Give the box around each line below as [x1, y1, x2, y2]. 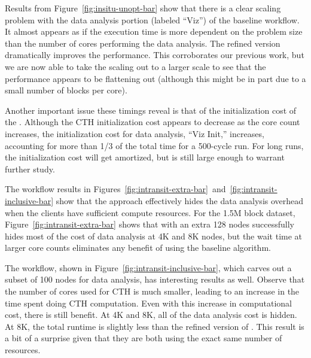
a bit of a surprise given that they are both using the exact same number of [5, 332, 282, 344]
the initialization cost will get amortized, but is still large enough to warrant [5, 151, 285, 163]
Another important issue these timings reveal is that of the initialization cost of [5, 104, 297, 116]
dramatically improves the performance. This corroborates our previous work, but [5, 48, 304, 61]
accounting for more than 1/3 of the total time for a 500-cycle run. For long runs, [5, 139, 304, 151]
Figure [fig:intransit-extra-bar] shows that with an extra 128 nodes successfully [5, 218, 294, 230]
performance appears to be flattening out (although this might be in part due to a [5, 72, 306, 84]
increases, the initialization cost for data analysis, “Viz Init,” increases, [5, 127, 264, 139]
